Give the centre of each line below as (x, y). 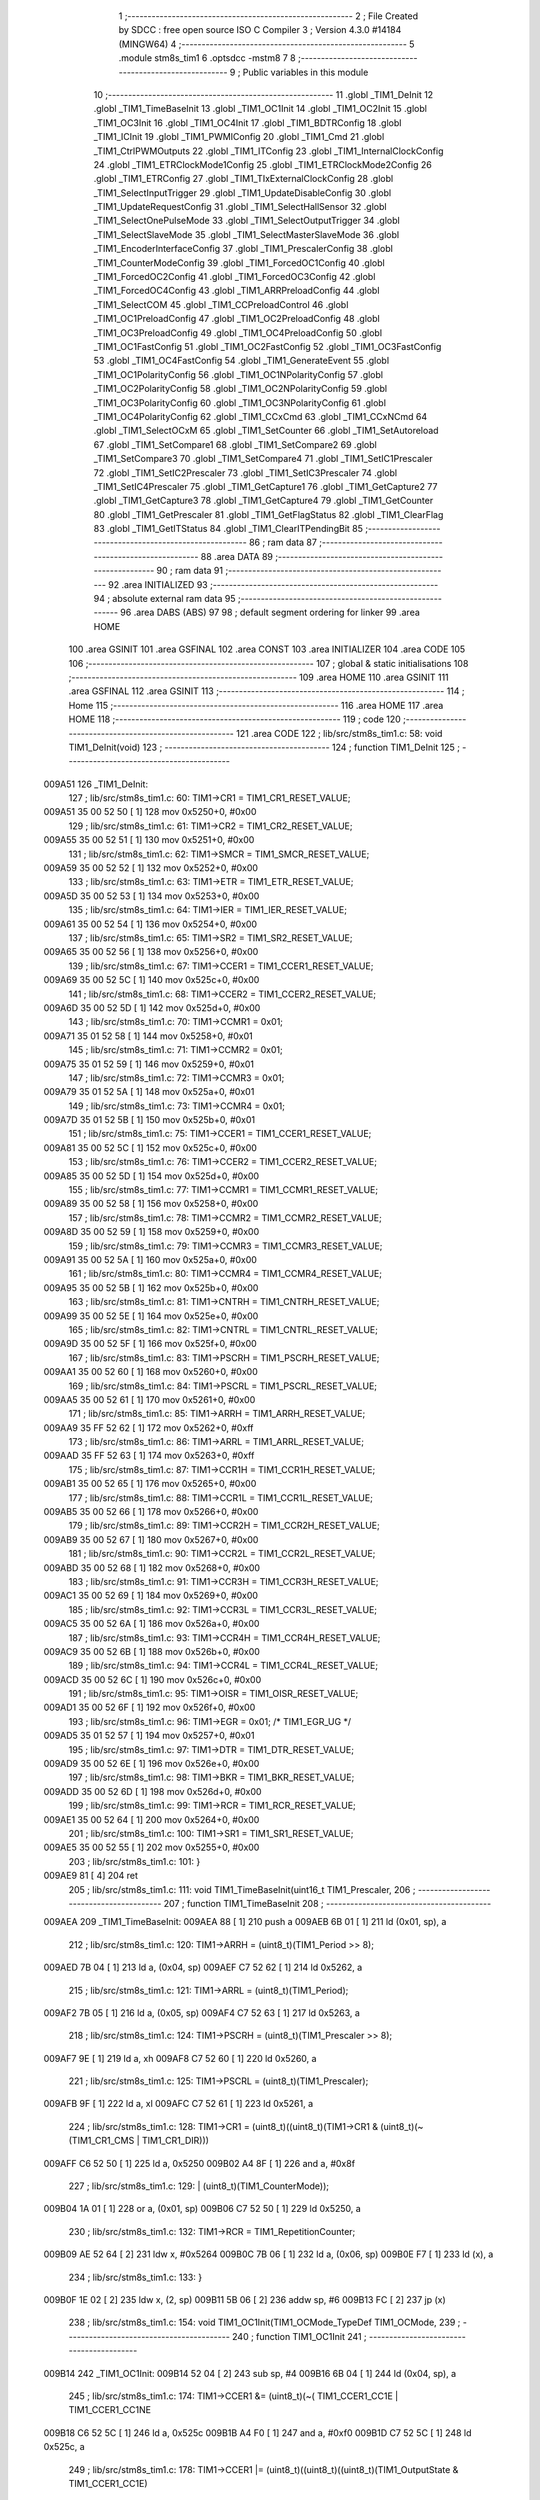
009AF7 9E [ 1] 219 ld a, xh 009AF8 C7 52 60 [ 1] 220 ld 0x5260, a (180, 2058)
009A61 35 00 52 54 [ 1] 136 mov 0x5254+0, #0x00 (150, 924)
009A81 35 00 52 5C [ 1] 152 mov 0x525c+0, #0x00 (150, 1147)
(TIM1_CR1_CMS (101, 2141)
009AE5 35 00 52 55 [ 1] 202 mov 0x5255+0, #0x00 (151, 1847)
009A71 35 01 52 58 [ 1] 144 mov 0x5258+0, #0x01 (148, 1036)
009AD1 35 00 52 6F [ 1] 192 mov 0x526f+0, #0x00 (149, 1707)
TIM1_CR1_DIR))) (175, 2141)
